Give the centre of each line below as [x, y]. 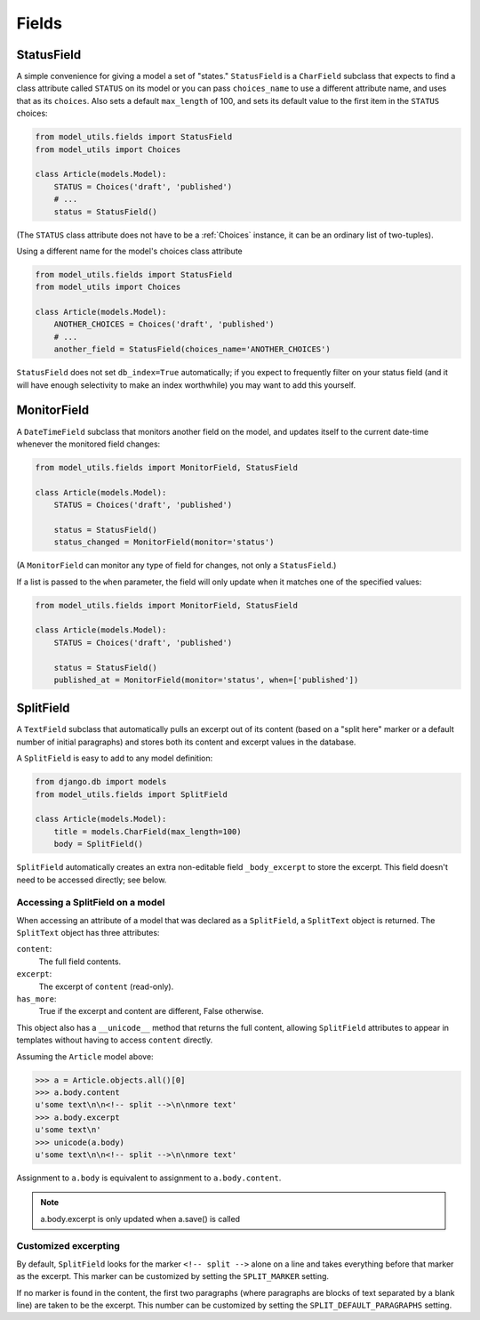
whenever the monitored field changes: [88, 444]
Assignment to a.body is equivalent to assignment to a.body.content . [149, 1178]
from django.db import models [101, 782]
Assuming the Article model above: [85, 1056]
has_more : [36, 999]
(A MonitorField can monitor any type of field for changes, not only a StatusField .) [176, 566]
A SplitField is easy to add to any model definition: [115, 758]
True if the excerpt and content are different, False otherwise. [151, 1011]
